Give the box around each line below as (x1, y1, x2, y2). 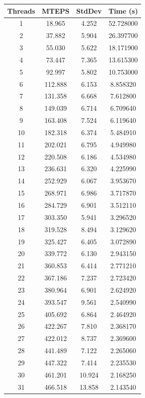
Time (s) (108, 5, 138, 16)
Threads (7, 5, 35, 16)
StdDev (76, 5, 102, 16)
